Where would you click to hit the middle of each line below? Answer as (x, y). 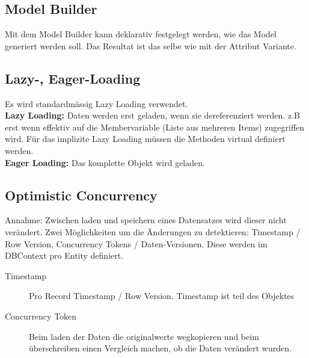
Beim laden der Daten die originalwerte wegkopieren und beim (144, 336)
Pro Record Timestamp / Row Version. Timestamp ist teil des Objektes (162, 296)
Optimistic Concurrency (81, 195)
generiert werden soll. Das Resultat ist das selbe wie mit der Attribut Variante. (151, 45)
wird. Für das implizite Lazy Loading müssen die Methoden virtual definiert (145, 139)
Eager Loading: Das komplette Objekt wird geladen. (105, 162)
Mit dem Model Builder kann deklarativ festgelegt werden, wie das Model (141, 34)
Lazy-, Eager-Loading (73, 78)
